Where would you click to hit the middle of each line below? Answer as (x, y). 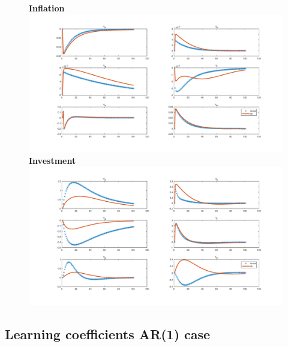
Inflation (47, 8)
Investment (52, 161)
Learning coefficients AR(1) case (108, 334)
